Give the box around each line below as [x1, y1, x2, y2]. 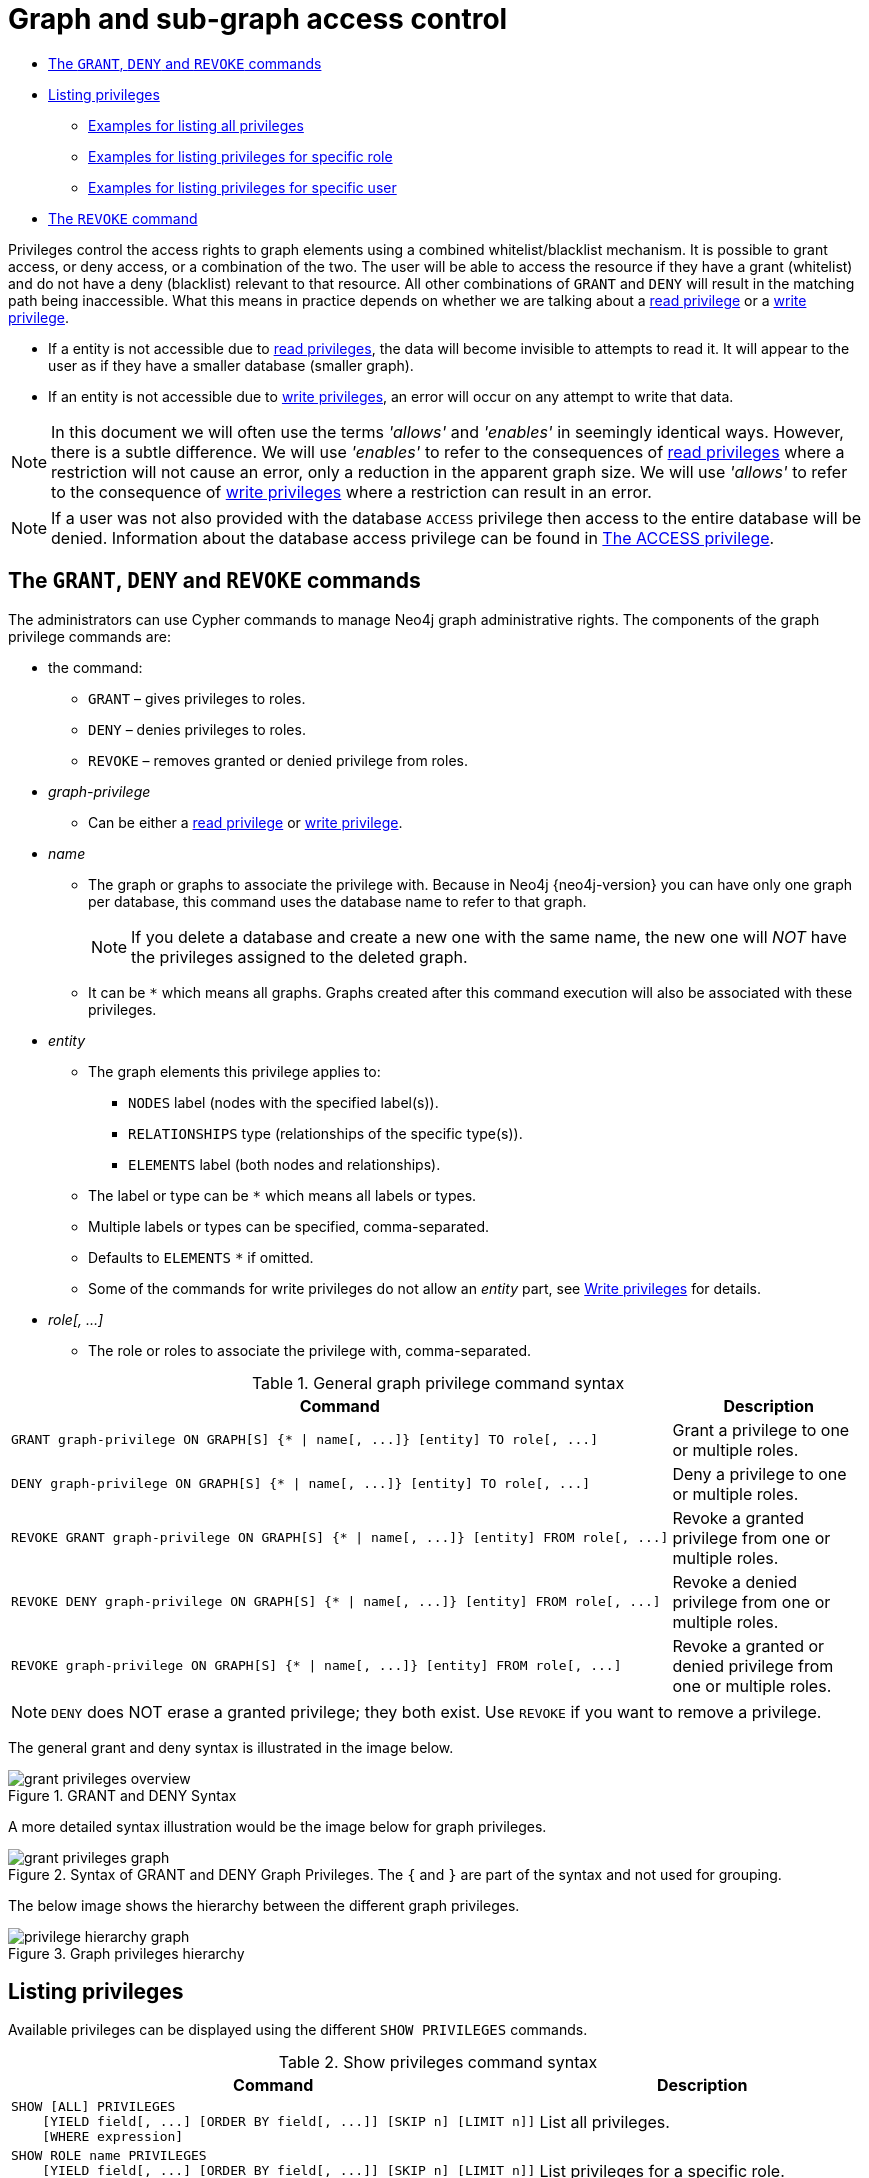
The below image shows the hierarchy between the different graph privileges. [8, 1896, 520, 1914]
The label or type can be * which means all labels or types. [88, 1186, 477, 1204]
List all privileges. [539, 2111, 670, 2132]
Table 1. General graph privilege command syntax [251, 1372, 625, 1393]
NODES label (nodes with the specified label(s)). [128, 1093, 439, 1111]
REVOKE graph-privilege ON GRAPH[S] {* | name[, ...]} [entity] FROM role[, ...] [11, 1658, 622, 1674]
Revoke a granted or [672, 1635, 825, 1656]
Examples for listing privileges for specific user [88, 178, 397, 196]
